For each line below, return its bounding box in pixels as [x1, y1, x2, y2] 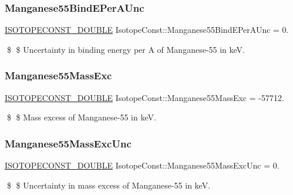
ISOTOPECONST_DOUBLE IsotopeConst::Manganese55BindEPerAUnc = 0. [5, 23, 289, 36]
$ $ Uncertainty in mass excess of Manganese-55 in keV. [6, 179, 211, 191]
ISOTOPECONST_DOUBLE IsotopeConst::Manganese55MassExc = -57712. [5, 91, 284, 103]
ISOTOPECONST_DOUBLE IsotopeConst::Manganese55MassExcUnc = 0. [5, 159, 279, 172]
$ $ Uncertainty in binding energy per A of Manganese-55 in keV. [6, 43, 245, 55]
